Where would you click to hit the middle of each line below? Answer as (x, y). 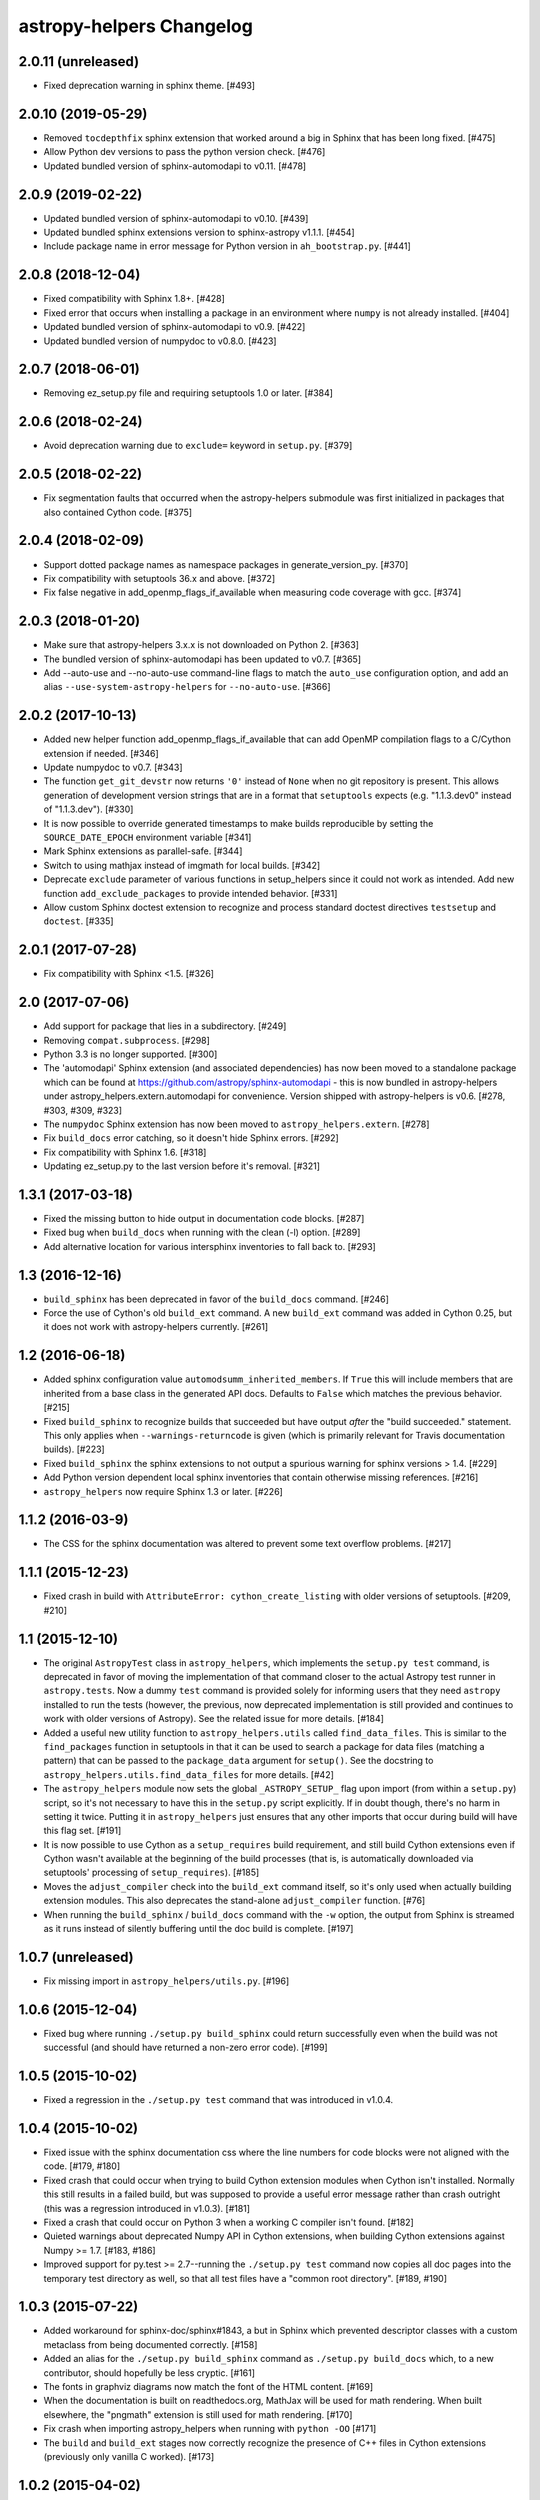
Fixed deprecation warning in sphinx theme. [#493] (149, 86)
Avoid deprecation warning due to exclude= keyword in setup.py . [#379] (198, 446)
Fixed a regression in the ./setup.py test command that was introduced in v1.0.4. (218, 2100)
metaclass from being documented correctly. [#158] (150, 2344)
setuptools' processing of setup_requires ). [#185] (151, 1872)
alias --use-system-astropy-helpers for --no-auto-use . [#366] (187, 687)
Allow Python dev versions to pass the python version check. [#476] (184, 152)
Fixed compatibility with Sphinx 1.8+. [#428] (134, 299)
